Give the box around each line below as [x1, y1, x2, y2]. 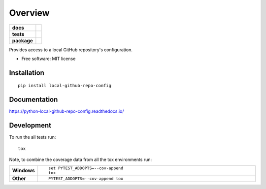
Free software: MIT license [21, 56, 76, 62]
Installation [9, 68, 44, 77]
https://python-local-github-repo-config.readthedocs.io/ [9, 108, 124, 114]
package [12, 37, 33, 44]
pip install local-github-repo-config [18, 83, 112, 89]
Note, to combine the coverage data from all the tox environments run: [9, 157, 152, 162]
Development [9, 121, 52, 130]
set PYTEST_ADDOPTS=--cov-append [48, 165, 123, 171]
